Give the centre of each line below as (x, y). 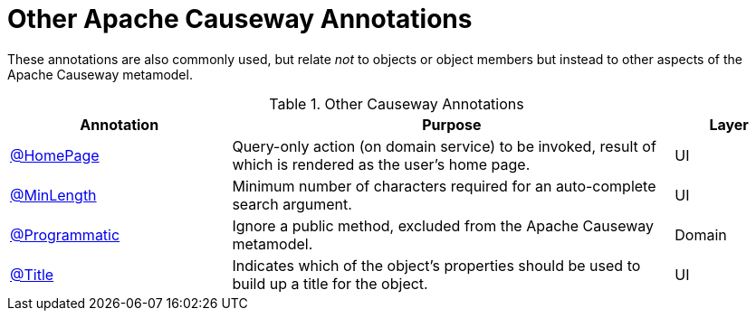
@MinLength (53, 195)
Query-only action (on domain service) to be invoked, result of (444, 146)
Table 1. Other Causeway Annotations (397, 103)
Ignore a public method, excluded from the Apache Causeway (443, 225)
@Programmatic (65, 234)
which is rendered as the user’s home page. (381, 164)
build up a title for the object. (330, 283)
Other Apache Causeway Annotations (240, 19)
